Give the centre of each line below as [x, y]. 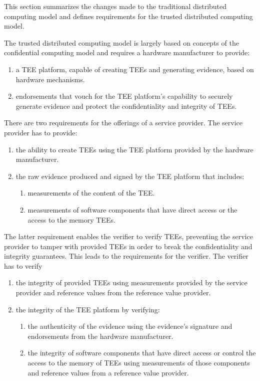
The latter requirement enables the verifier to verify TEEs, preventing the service [128, 236]
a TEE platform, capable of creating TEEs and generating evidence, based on [135, 69]
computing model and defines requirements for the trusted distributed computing [128, 16]
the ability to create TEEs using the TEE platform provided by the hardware [134, 149]
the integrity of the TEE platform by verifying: [88, 309]
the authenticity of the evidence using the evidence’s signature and [130, 326]
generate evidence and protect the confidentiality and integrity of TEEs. [126, 106]
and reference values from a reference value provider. [108, 372]
